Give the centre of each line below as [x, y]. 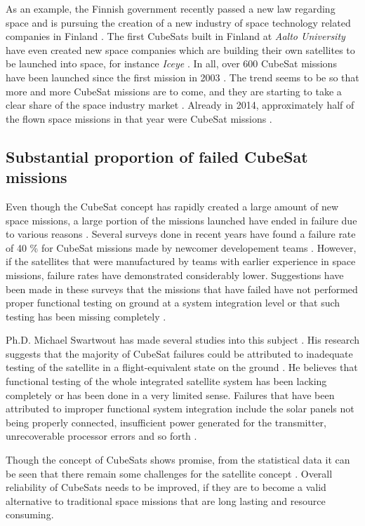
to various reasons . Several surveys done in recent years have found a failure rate [181, 234]
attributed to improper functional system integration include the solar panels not [180, 409]
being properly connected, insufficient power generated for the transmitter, [166, 422]
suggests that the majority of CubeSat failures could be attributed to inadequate [179, 353]
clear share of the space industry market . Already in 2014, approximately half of [180, 105]
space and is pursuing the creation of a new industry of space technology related [178, 22]
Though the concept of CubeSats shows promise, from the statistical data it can [178, 460]
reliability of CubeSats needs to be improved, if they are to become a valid [166, 487]
